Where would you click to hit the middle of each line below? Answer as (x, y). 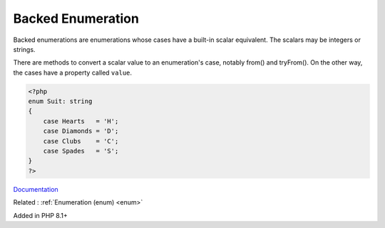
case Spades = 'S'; (81, 151)
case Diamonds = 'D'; (81, 131)
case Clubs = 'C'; (81, 141)
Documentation (36, 189)
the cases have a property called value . (72, 72)
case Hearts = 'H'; (81, 121)
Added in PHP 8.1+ (40, 215)
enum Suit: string (60, 102)
